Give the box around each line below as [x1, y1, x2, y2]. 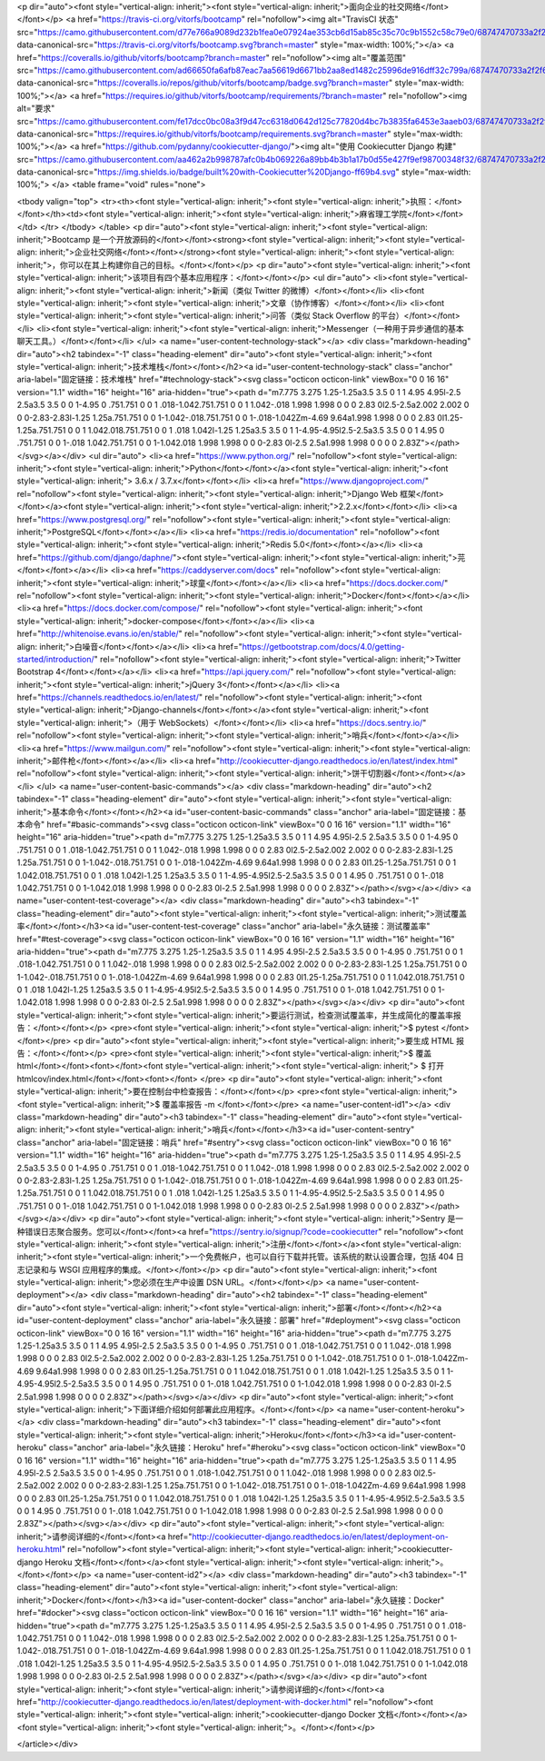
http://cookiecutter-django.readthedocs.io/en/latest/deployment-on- [192, 1531, 449, 1542]
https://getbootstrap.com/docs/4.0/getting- [242, 641, 405, 652]
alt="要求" [16, 103, 55, 114]
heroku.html [16, 1544, 63, 1555]
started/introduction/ [16, 653, 94, 664]
